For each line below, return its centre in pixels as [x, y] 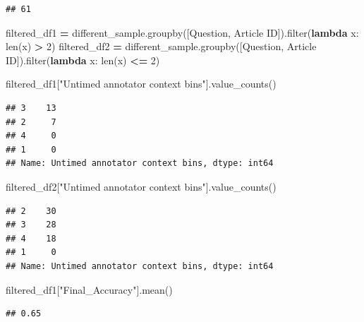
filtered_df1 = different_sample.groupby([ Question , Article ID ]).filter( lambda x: [182, 32]
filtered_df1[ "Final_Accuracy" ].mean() [89, 289]
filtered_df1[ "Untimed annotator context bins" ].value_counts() [141, 84]
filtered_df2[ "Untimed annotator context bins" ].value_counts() [141, 186]
